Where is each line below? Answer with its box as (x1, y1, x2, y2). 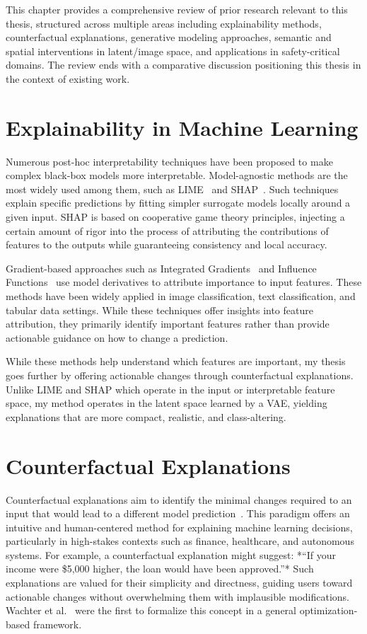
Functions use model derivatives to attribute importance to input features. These (6, 275, 362, 289)
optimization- (299, 603, 358, 618)
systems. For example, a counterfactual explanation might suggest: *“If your (6, 547, 336, 562)
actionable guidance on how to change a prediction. (6, 330, 228, 345)
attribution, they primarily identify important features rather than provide (6, 316, 330, 331)
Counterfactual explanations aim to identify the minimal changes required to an (6, 492, 352, 507)
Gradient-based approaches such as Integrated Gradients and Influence (6, 260, 317, 275)
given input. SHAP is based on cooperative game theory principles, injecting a (6, 209, 345, 224)
